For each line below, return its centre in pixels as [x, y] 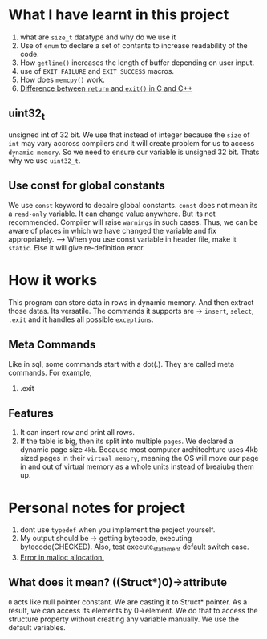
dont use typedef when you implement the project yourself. [117, 530]
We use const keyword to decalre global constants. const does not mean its [133, 205]
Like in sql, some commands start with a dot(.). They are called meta [121, 364]
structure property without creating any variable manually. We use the [123, 619]
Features [31, 413]
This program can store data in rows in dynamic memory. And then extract [131, 302]
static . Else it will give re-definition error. [77, 247]
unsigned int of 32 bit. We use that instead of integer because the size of [129, 135]
